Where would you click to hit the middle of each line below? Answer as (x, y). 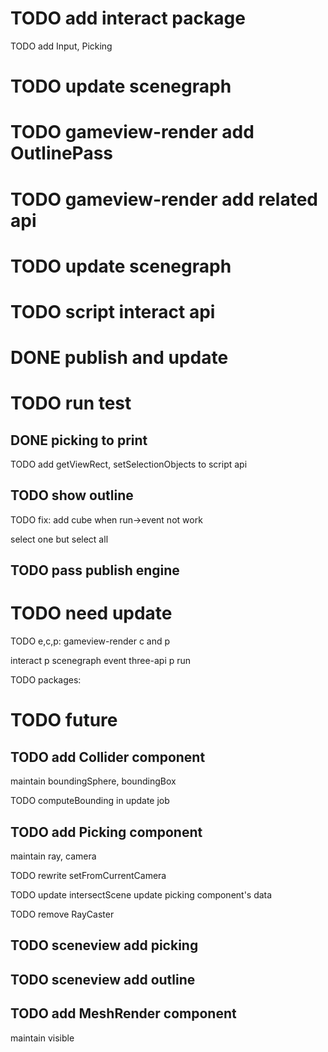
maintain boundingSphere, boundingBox (93, 781)
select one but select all (59, 539)
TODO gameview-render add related (164, 199)
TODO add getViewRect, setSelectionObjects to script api (129, 464)
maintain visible (42, 1038)
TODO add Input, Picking (61, 46)
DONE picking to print (79, 440)
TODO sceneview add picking (104, 945)
